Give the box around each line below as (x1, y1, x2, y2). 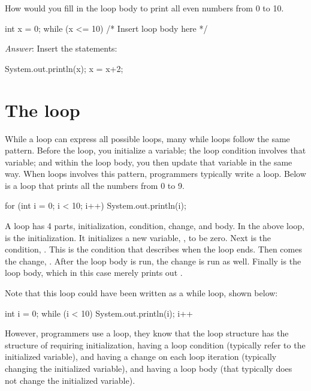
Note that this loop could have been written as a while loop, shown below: (5, 287, 278, 299)
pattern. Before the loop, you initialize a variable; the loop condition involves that (5, 144, 306, 157)
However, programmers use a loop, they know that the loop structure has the (5, 327, 289, 339)
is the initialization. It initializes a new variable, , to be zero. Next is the (5, 231, 271, 243)
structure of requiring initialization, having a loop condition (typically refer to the (5, 338, 306, 351)
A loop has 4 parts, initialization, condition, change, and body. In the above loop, (5, 219, 304, 232)
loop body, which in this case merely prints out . (5, 266, 183, 279)
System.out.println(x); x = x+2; (5, 62, 123, 74)
